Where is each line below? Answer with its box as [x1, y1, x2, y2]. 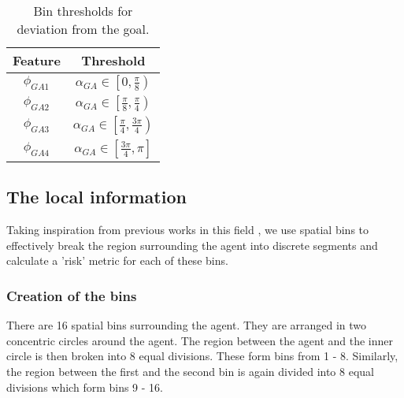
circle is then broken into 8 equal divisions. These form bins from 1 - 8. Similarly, [6, 348, 398, 364]
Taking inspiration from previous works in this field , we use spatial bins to [6, 221, 369, 238]
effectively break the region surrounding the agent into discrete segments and [6, 236, 378, 253]
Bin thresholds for [33, 2, 133, 20]
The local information [6, 184, 187, 209]
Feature [13, 51, 61, 69]
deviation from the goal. [17, 20, 150, 38]
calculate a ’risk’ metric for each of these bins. [6, 252, 228, 269]
